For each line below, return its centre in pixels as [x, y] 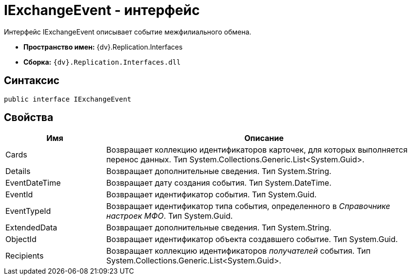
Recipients [25, 256]
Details [18, 171]
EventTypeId [28, 211]
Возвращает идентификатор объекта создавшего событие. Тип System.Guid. [252, 239]
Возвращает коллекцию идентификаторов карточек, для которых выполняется [257, 150]
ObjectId [21, 239]
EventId [19, 195]
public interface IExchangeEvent [68, 99]
